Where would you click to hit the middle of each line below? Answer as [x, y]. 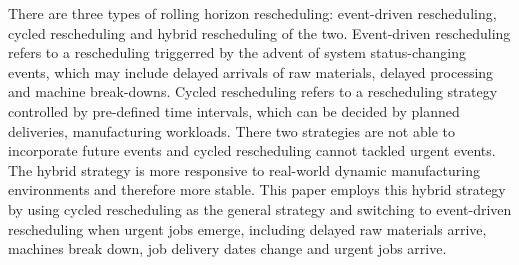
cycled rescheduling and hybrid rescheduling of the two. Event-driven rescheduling [259, 32]
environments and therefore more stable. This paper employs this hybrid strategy [257, 189]
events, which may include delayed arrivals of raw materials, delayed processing [251, 71]
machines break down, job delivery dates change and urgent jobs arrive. [227, 248]
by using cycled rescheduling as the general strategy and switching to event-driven [260, 208]
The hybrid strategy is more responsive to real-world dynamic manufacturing [244, 169]
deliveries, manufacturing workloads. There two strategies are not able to [231, 130]
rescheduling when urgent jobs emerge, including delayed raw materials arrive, [247, 228]
